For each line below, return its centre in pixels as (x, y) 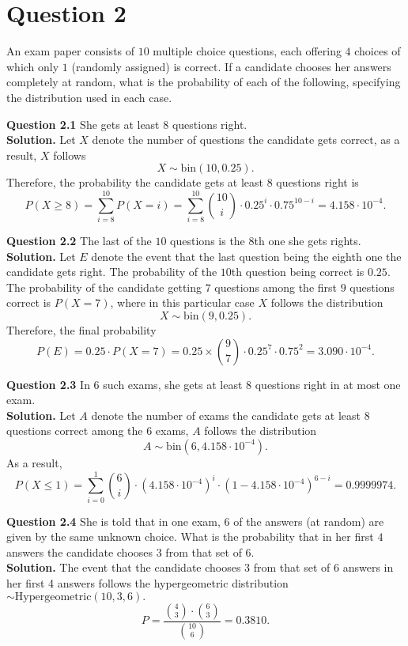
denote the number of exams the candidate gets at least (226, 415)
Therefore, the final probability (81, 329)
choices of (378, 51)
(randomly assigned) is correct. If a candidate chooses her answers (231, 66)
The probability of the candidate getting (104, 287)
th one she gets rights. (308, 240)
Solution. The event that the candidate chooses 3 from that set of (168, 567)
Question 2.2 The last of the (79, 240)
